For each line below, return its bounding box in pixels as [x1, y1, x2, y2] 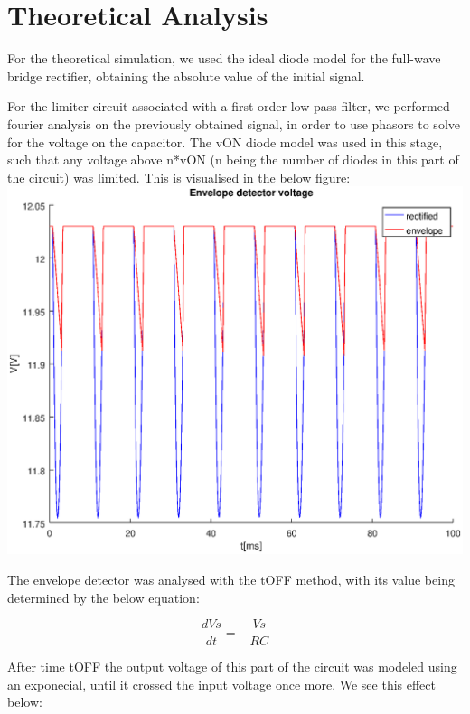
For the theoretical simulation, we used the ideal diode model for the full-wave [7, 49, 441, 68]
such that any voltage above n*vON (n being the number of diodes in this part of [7, 150, 459, 169]
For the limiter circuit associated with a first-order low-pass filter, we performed [7, 97, 450, 116]
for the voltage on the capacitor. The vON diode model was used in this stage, [7, 132, 443, 151]
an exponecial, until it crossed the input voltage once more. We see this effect [7, 674, 436, 693]
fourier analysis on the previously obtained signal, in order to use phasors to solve [7, 114, 460, 133]
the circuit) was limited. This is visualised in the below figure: [7, 167, 351, 186]
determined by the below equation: [7, 587, 200, 606]
